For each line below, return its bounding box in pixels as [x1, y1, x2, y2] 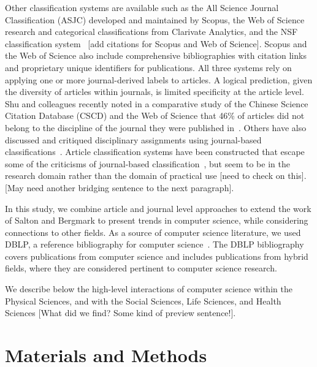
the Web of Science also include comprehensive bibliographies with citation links [5, 49, 307, 62]
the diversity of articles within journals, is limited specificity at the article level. [5, 85, 304, 98]
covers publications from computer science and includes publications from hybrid [5, 249, 308, 262]
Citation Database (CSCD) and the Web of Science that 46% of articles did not [5, 109, 305, 122]
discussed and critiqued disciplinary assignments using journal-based [5, 133, 262, 146]
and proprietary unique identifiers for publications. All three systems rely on [5, 61, 292, 74]
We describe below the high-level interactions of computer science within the [5, 282, 292, 295]
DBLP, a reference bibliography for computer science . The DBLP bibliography [5, 238, 304, 251]
